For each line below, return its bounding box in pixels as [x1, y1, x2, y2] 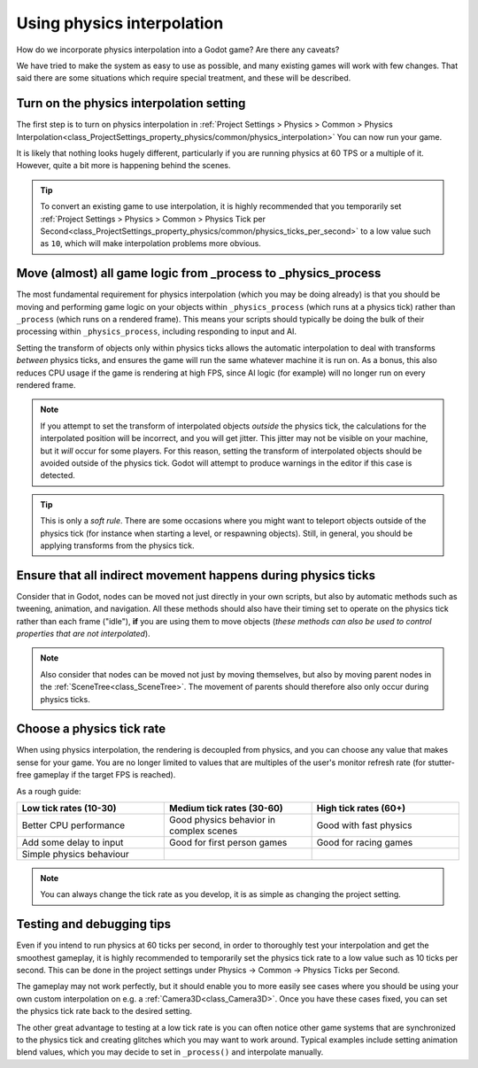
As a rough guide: [16, 786, 81, 796]
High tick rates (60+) [316, 802, 406, 815]
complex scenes [169, 824, 238, 837]
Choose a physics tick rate [16, 722, 166, 737]
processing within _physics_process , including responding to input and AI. [16, 326, 297, 337]
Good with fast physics [316, 819, 412, 832]
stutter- [428, 757, 455, 768]
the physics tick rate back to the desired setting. [16, 1006, 192, 1017]
